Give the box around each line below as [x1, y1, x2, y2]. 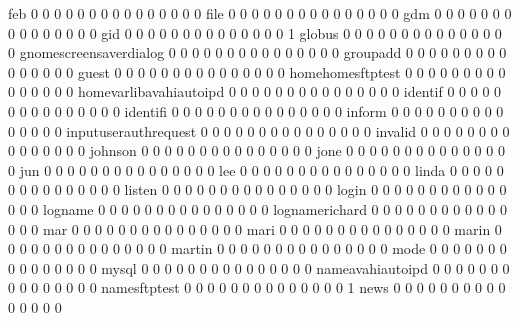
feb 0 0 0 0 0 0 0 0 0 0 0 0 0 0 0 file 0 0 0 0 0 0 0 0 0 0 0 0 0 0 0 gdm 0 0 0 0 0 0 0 [8, 3, 512, 23]
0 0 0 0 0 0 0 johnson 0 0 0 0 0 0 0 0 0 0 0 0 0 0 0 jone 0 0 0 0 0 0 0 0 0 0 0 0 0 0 [8, 140, 505, 161]
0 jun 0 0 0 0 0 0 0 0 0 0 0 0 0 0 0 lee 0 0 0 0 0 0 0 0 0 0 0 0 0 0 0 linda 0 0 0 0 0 [8, 159, 504, 180]
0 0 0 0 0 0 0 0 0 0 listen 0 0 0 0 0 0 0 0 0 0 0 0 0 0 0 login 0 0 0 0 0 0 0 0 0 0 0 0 [8, 179, 507, 200]
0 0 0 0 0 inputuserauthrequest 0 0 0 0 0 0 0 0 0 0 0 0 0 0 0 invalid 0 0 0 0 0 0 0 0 [8, 120, 510, 141]
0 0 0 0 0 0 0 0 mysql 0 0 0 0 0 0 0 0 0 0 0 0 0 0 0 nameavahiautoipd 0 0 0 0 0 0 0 [8, 257, 510, 278]
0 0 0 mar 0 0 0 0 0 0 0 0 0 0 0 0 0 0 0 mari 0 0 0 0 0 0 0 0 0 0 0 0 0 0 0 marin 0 [8, 218, 502, 239]
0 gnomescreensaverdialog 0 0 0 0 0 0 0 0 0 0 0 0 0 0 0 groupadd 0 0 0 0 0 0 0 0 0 [8, 42, 507, 63]
